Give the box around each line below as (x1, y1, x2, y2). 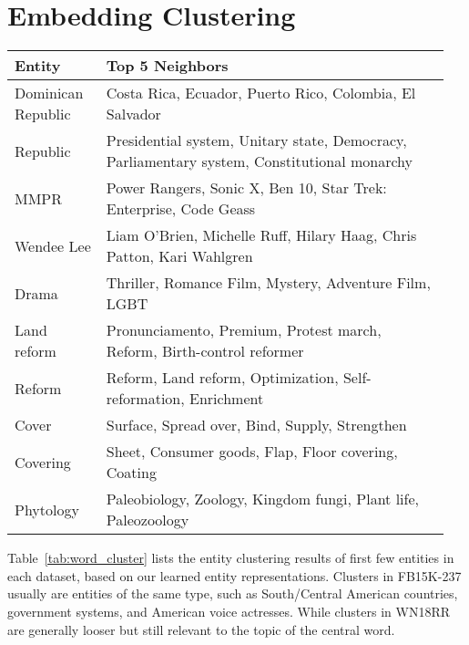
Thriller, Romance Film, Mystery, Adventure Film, (106, 272, 431, 294)
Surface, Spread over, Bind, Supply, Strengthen (106, 414, 407, 436)
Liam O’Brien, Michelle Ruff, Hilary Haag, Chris (106, 224, 417, 246)
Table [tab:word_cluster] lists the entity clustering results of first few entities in (7, 548, 454, 567)
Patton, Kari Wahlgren (106, 245, 253, 267)
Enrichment (189, 388, 264, 410)
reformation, (106, 388, 185, 410)
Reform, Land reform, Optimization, (106, 367, 339, 389)
